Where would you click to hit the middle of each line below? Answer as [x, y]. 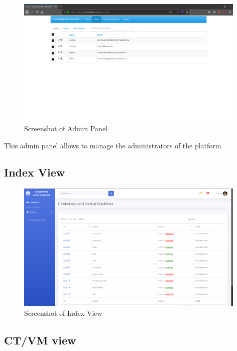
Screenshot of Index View [63, 313]
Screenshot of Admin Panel [66, 128]
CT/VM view [40, 340]
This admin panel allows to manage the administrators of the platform [113, 145]
